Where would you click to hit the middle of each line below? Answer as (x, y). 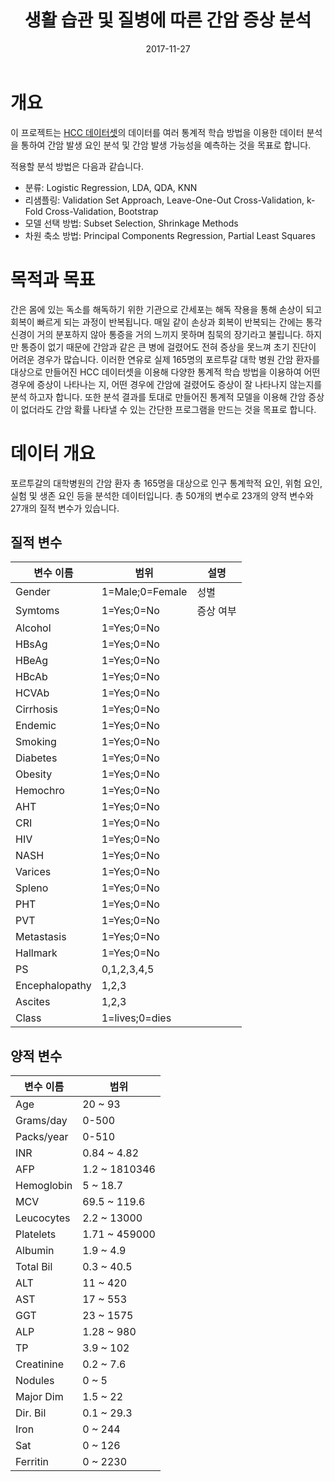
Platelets (36, 1234)
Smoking (36, 742)
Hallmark (36, 953)
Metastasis (41, 937)
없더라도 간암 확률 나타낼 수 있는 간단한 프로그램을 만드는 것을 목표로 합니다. (168, 409)
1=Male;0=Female (144, 592)
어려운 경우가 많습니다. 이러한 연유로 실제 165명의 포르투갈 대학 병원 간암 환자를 (165, 359)
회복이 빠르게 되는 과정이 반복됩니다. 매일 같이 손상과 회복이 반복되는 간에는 (157, 322)
